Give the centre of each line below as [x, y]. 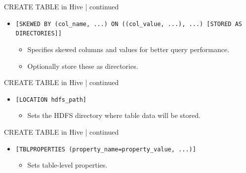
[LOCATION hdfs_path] [51, 100]
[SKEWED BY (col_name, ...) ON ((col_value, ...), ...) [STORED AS [129, 24]
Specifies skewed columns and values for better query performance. [128, 49]
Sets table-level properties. [67, 165]
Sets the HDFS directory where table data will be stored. [114, 115]
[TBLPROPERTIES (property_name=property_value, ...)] [106, 149]
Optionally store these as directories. [83, 66]
